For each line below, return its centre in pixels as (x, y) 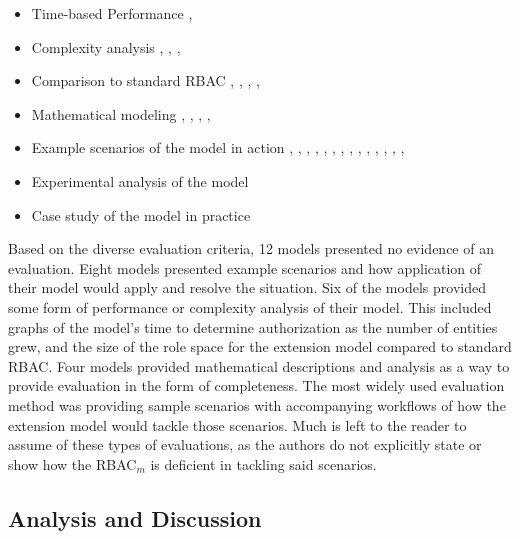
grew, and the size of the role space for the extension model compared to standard (260, 346)
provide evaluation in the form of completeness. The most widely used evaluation (256, 385)
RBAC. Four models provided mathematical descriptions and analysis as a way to (259, 365)
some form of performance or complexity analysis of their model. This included (250, 306)
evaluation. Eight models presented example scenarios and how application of (245, 267)
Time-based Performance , (112, 13)
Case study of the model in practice (141, 214)
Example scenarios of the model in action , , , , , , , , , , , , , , (218, 147)
